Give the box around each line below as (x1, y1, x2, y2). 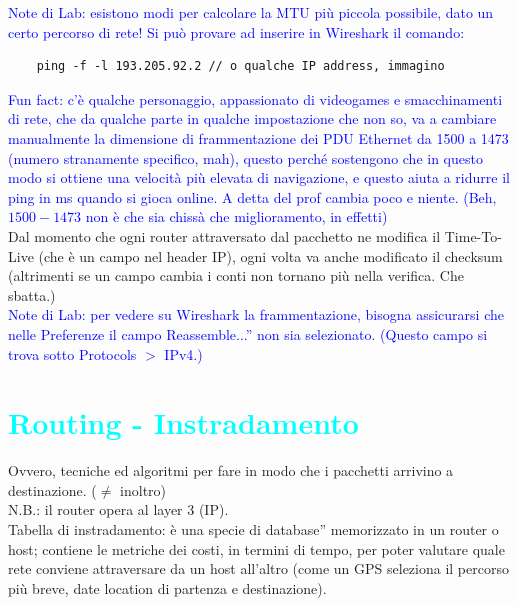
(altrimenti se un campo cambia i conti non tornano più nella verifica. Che (8, 265, 464, 286)
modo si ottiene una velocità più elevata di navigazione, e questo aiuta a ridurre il (8, 167, 510, 188)
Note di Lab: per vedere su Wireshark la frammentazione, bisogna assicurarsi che (8, 304, 504, 325)
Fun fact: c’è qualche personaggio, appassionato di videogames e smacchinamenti (8, 88, 503, 109)
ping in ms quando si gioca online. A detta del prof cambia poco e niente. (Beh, (8, 186, 497, 207)
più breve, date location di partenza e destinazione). (8, 577, 327, 598)
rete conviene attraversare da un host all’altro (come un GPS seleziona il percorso (8, 558, 509, 579)
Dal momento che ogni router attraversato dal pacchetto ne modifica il (8, 225, 441, 246)
